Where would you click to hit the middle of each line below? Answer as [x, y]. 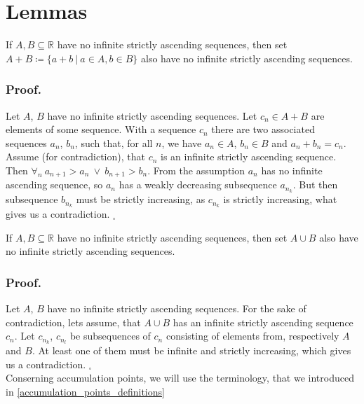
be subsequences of [110, 336]
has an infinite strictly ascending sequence [263, 322]
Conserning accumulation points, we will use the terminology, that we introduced [180, 378]
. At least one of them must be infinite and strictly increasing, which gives [191, 350]
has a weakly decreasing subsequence [198, 184]
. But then [315, 184]
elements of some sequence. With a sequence [101, 129]
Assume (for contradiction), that [75, 156]
